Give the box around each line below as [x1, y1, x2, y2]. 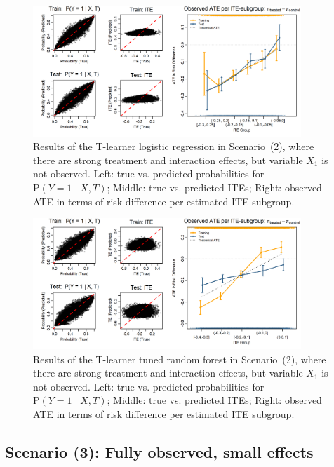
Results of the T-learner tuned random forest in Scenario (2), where [33, 351, 326, 366]
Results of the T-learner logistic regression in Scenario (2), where [33, 139, 314, 154]
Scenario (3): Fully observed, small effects [5, 440, 314, 462]
